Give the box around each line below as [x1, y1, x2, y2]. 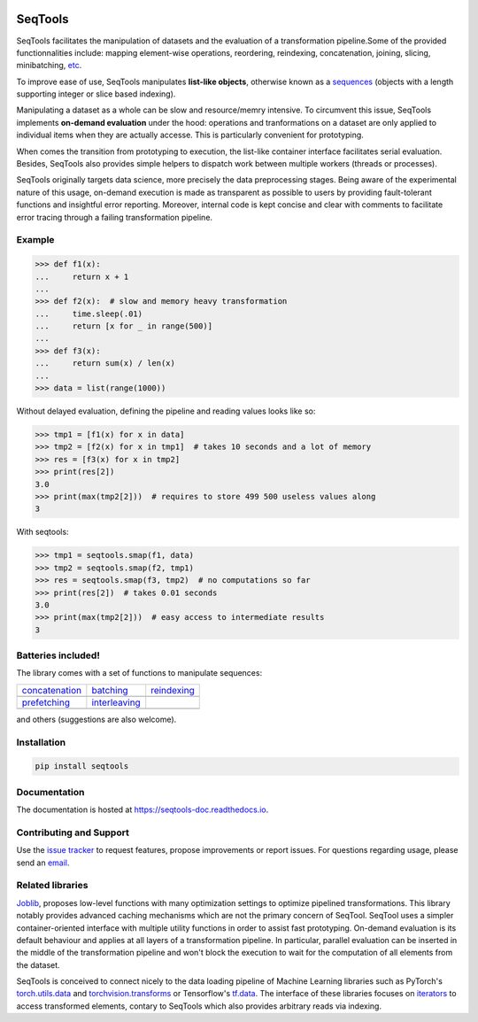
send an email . [16, 857, 70, 868]
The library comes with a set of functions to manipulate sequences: [16, 668, 263, 678]
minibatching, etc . [16, 60, 82, 71]
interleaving [91, 696, 141, 708]
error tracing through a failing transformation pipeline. [16, 212, 212, 222]
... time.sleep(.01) [35, 308, 143, 319]
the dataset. [16, 959, 61, 970]
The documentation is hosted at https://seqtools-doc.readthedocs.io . [16, 804, 269, 815]
